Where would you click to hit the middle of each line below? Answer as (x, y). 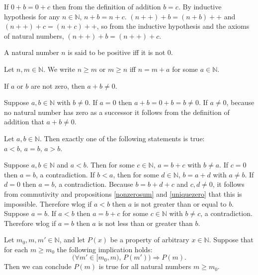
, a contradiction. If (65, 174)
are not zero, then (58, 85)
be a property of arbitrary (150, 240)
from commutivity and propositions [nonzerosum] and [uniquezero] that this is (123, 193)
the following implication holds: (105, 249)
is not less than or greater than (145, 223)
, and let (72, 240)
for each (16, 249)
